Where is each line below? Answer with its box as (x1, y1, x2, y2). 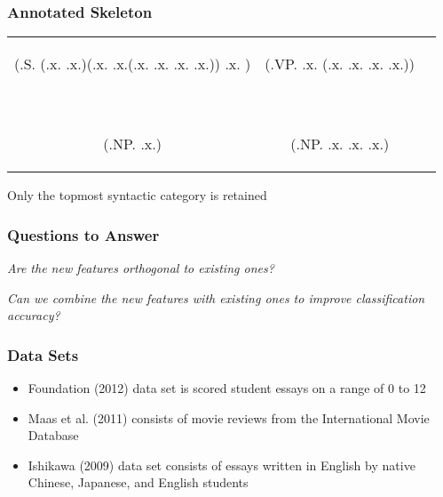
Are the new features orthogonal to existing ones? (7, 259, 274, 277)
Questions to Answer (7, 223, 160, 245)
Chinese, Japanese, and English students (28, 473, 249, 492)
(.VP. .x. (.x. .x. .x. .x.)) (265, 53, 415, 75)
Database (28, 426, 79, 445)
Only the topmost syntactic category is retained (7, 186, 267, 204)
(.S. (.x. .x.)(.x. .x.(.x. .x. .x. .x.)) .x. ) (14, 53, 251, 75)
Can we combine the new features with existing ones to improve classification (7, 288, 425, 307)
